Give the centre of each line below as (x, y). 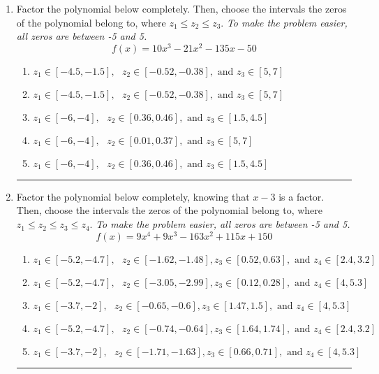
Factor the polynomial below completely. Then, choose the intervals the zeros (181, 8)
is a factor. (302, 196)
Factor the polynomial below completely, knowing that (133, 196)
